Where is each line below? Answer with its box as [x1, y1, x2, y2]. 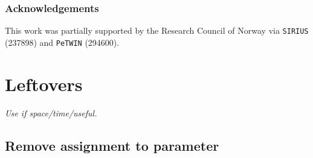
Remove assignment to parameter [5, 136, 219, 154]
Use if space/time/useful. [5, 106, 97, 119]
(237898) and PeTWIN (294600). [5, 36, 120, 48]
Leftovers [5, 71, 83, 96]
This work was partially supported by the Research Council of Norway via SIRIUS [5, 24, 309, 37]
